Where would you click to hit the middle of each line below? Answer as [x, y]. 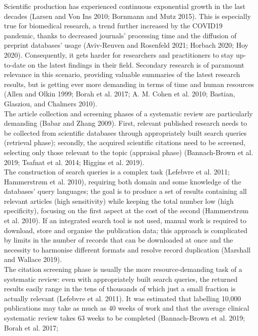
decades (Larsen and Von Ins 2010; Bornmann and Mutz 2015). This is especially [128, 16]
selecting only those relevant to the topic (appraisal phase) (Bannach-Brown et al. [129, 152]
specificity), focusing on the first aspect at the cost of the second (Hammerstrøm [126, 210]
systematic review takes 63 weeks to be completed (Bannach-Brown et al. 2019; [125, 318]
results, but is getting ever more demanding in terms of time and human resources [129, 84]
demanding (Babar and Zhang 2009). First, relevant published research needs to [126, 123]
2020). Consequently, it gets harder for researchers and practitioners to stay [119, 54]
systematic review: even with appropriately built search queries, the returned [121, 279]
